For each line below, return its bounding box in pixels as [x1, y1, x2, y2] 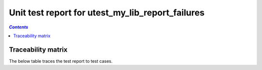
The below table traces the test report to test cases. [9, 58, 113, 64]
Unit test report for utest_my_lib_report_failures [9, 7, 205, 18]
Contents [9, 24, 29, 30]
